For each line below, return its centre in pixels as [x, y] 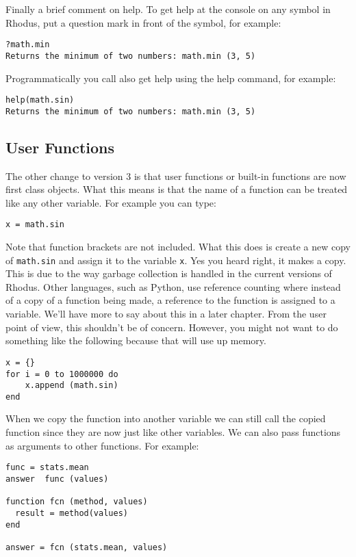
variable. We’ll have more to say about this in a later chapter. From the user [166, 314]
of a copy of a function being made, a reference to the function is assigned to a [170, 300]
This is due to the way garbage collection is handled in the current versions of [169, 273]
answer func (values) [57, 479]
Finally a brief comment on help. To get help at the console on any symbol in [168, 9]
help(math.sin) [40, 100]
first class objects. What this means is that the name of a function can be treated [177, 189]
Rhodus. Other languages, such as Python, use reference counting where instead [173, 286]
